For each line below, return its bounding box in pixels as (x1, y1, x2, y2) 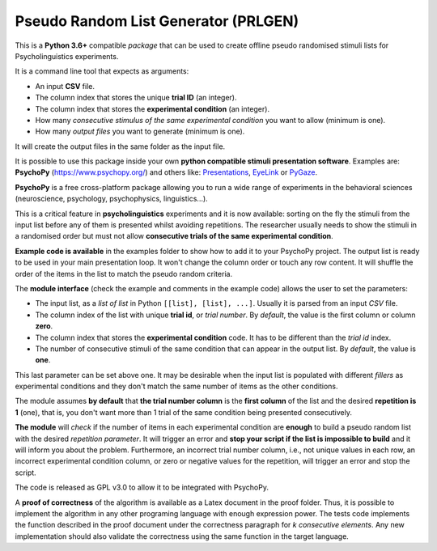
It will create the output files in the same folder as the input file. (15, 142, 226, 151)
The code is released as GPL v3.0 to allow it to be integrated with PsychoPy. (15, 482, 269, 493)
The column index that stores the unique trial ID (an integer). (35, 93, 237, 103)
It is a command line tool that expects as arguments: (15, 66, 189, 76)
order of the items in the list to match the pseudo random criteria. (15, 269, 233, 278)
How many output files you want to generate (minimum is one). (35, 126, 245, 137)
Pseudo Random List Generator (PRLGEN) (15, 12, 299, 30)
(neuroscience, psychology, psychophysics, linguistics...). (15, 194, 208, 204)
